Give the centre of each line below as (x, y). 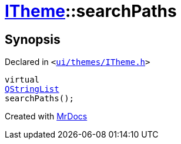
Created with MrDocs (46, 116)
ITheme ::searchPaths (91, 11)
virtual (22, 80)
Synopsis (33, 39)
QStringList (32, 89)
